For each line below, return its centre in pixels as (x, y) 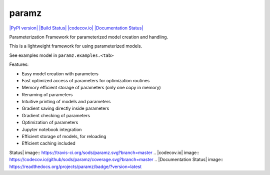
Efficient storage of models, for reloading (64, 137)
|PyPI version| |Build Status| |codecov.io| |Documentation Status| (76, 28)
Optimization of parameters (50, 123)
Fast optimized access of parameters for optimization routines (86, 80)
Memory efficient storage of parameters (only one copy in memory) (91, 88)
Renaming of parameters (47, 94)
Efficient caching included (49, 143)
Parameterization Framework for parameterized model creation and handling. (89, 37)
